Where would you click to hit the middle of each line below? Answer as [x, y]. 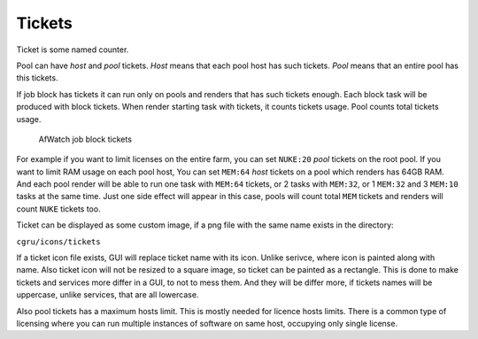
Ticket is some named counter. [73, 50]
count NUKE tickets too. [58, 209]
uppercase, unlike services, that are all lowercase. [108, 295]
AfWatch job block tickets [85, 139]
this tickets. [37, 78]
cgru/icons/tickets [58, 242]
